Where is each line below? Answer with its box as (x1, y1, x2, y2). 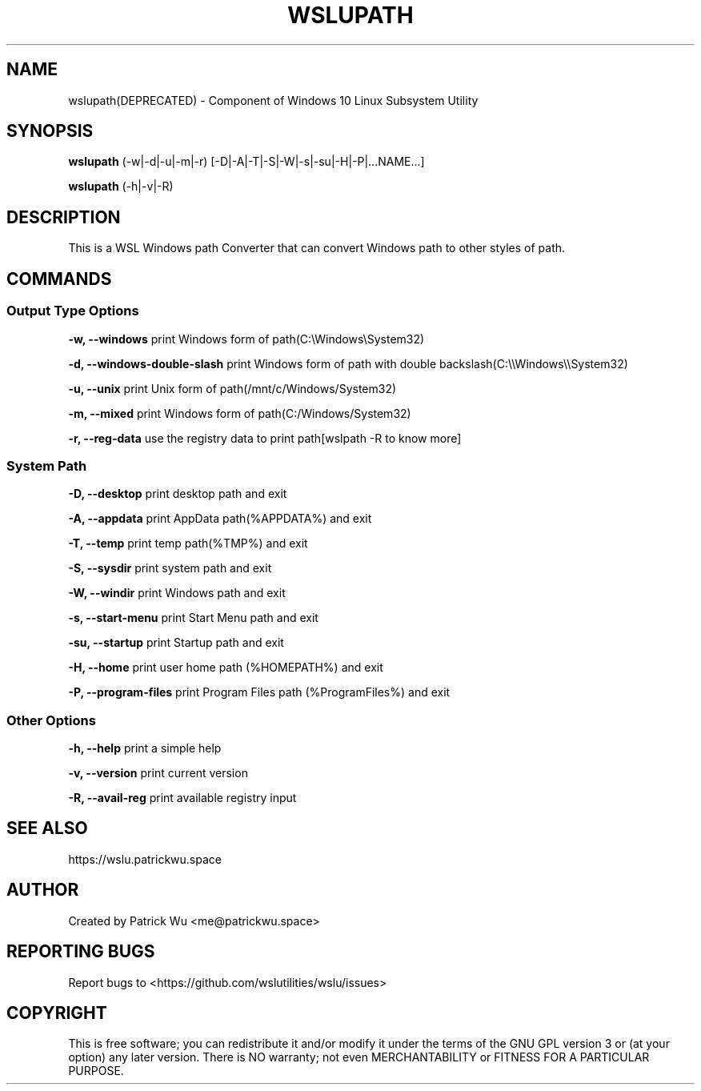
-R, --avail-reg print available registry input (68, 791, 297, 804)
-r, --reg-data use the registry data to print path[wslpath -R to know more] (68, 431, 462, 445)
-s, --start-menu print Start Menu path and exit (68, 611, 318, 625)
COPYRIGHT (6, 1002, 107, 1023)
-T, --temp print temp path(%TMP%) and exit (68, 536, 308, 551)
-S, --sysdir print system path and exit (68, 561, 272, 576)
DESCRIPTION (6, 207, 121, 227)
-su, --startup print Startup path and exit (68, 636, 284, 650)
